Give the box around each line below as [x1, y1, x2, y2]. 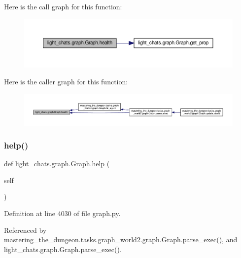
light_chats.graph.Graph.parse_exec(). [4, 244, 122, 254]
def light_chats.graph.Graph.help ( [4, 158, 110, 169]
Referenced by [4, 224, 47, 235]
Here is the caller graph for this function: [4, 76, 128, 86]
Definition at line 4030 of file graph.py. [4, 208, 121, 219]
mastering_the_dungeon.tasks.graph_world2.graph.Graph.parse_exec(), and [4, 234, 238, 245]
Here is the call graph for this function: [4, 1, 122, 11]
